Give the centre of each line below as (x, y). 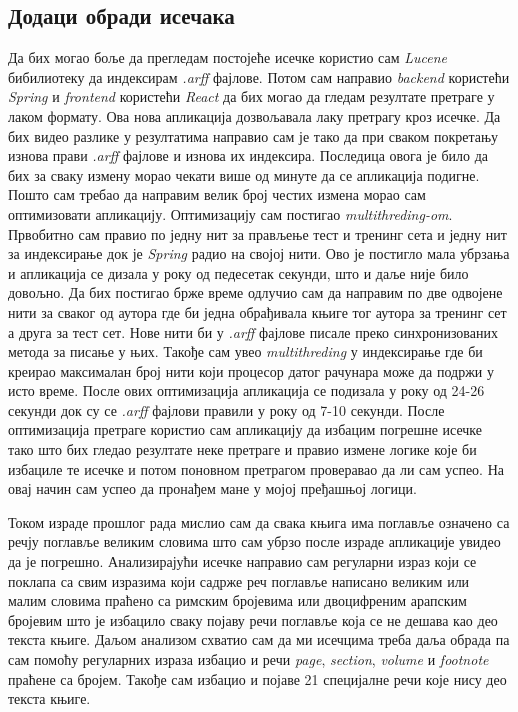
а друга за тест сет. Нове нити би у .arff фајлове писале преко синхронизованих (253, 331)
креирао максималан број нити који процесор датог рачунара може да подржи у (251, 370)
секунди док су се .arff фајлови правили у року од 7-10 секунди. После (226, 409)
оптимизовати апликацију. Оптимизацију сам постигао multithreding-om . (230, 213)
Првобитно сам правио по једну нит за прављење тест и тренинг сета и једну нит (257, 233)
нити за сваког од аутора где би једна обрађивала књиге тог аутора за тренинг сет (257, 311)
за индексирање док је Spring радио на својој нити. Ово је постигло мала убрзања (259, 253)
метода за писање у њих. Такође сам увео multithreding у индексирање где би (245, 351)
